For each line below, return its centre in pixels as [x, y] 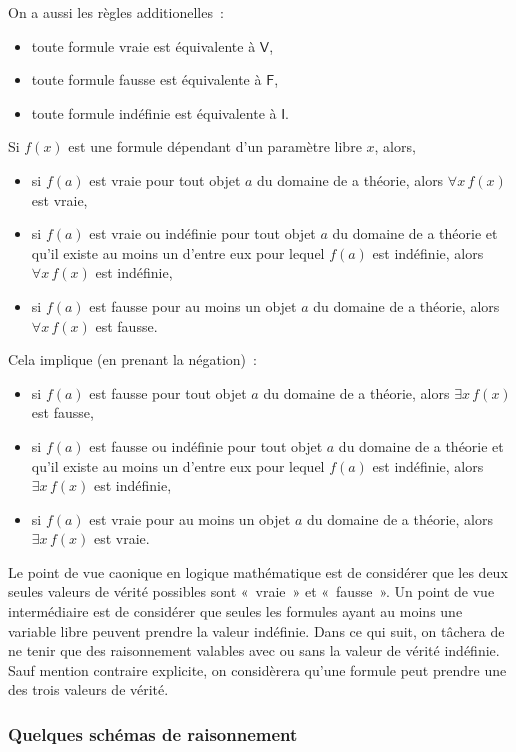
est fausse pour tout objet [168, 392]
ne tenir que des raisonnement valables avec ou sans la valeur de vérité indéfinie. [254, 650]
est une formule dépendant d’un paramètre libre [215, 146]
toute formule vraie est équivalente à [143, 45]
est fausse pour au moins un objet [193, 305]
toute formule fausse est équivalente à [146, 79]
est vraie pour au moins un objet [190, 518]
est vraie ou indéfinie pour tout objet [202, 233]
